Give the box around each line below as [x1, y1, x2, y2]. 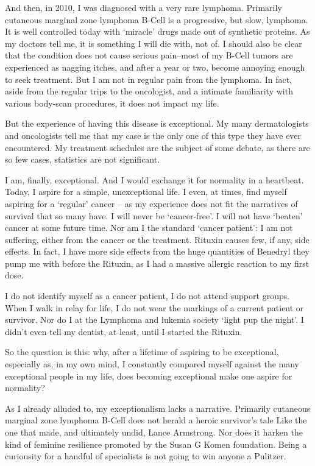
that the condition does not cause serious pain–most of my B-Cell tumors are [5, 49, 293, 62]
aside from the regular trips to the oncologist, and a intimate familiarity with [5, 85, 293, 97]
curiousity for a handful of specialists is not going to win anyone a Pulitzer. [5, 450, 286, 462]
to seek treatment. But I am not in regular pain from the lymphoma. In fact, [5, 72, 292, 85]
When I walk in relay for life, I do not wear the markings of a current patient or [5, 301, 304, 314]
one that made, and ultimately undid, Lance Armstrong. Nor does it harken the [5, 426, 303, 438]
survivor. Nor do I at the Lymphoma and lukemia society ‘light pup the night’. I [5, 313, 304, 326]
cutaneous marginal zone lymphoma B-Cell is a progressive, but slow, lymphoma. [5, 13, 308, 26]
